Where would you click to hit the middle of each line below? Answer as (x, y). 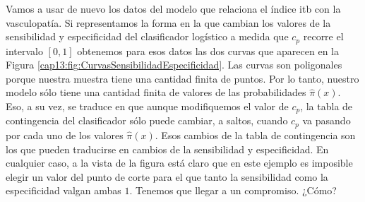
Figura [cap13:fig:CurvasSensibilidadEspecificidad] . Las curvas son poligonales (174, 65)
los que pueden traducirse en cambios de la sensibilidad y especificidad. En (167, 149)
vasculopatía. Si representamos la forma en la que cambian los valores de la (168, 22)
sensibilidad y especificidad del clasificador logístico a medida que (147, 36)
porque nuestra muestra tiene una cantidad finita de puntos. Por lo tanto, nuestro (182, 78)
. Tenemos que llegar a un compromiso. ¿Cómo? (233, 190)
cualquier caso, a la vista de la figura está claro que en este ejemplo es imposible (179, 163)
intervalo (24, 50)
